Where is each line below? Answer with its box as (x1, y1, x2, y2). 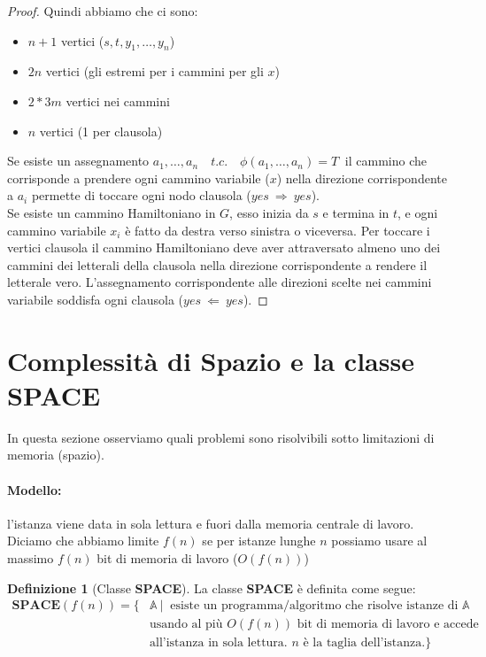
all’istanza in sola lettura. (150, 637, 288, 650)
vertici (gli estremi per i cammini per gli (45, 62, 264, 81)
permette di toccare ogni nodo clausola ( (31, 186, 251, 205)
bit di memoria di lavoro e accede (297, 618, 479, 631)
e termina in (322, 203, 390, 221)
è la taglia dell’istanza (303, 637, 422, 650)
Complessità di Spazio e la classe (7, 342, 414, 378)
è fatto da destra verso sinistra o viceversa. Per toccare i (125, 220, 430, 239)
